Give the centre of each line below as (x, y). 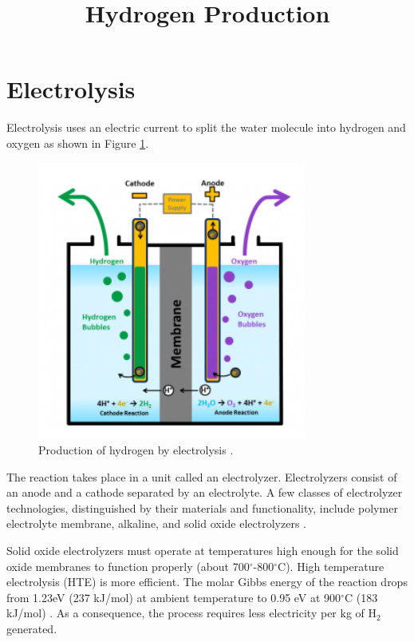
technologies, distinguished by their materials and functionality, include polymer (202, 507)
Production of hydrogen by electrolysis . (136, 450)
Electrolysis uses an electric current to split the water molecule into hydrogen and (206, 127)
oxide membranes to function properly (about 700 (128, 566)
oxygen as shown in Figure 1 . (78, 143)
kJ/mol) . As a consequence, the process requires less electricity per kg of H (192, 613)
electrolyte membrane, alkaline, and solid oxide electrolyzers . (156, 523)
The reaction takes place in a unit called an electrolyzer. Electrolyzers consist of (202, 476)
